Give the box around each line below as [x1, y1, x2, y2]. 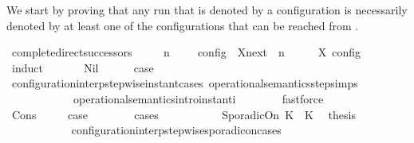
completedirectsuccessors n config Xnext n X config [11, 44, 361, 60]
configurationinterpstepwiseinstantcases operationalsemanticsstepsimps [11, 75, 358, 91]
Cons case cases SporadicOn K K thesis [11, 106, 356, 122]
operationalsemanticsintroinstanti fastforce [73, 90, 324, 106]
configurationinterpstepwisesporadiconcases [71, 122, 282, 138]
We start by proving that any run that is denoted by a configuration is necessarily [6, 2, 408, 17]
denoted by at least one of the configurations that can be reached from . [6, 17, 359, 33]
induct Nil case [11, 59, 154, 75]
